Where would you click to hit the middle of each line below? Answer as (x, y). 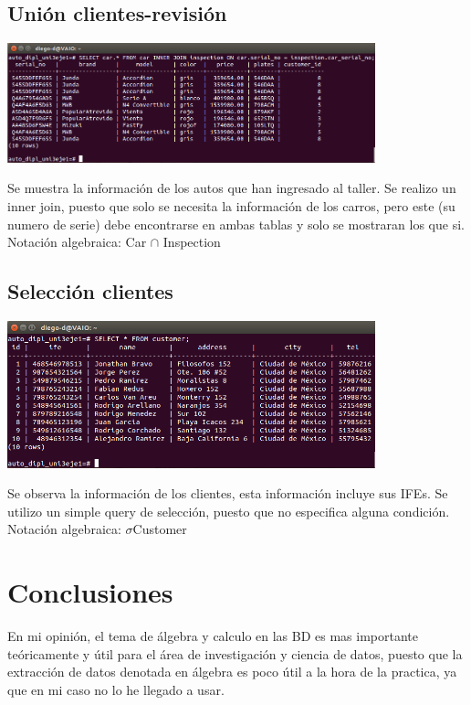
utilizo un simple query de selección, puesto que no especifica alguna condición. (229, 511)
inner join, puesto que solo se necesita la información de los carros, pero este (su (231, 205)
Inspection (192, 242)
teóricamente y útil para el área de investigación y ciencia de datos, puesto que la (235, 653)
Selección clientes (90, 291)
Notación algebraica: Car (77, 242)
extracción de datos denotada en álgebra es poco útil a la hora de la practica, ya (232, 672)
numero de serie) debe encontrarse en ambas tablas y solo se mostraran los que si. (236, 224)
